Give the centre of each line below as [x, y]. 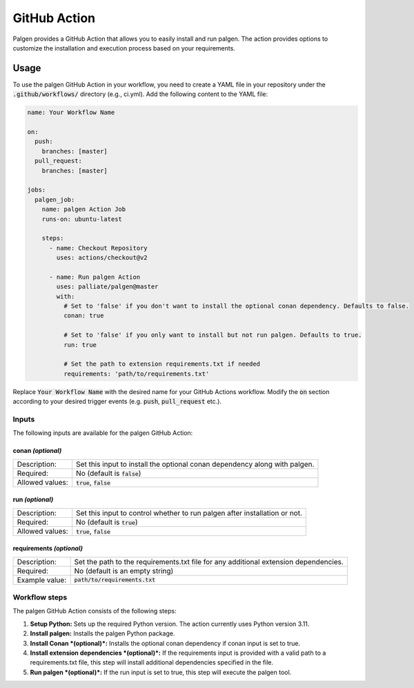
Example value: [42, 579]
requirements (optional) [48, 548]
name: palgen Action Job [84, 210]
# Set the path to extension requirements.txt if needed [162, 364]
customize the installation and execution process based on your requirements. [124, 48]
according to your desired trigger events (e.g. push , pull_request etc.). [117, 402]
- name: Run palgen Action [95, 277]
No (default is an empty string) [124, 570]
